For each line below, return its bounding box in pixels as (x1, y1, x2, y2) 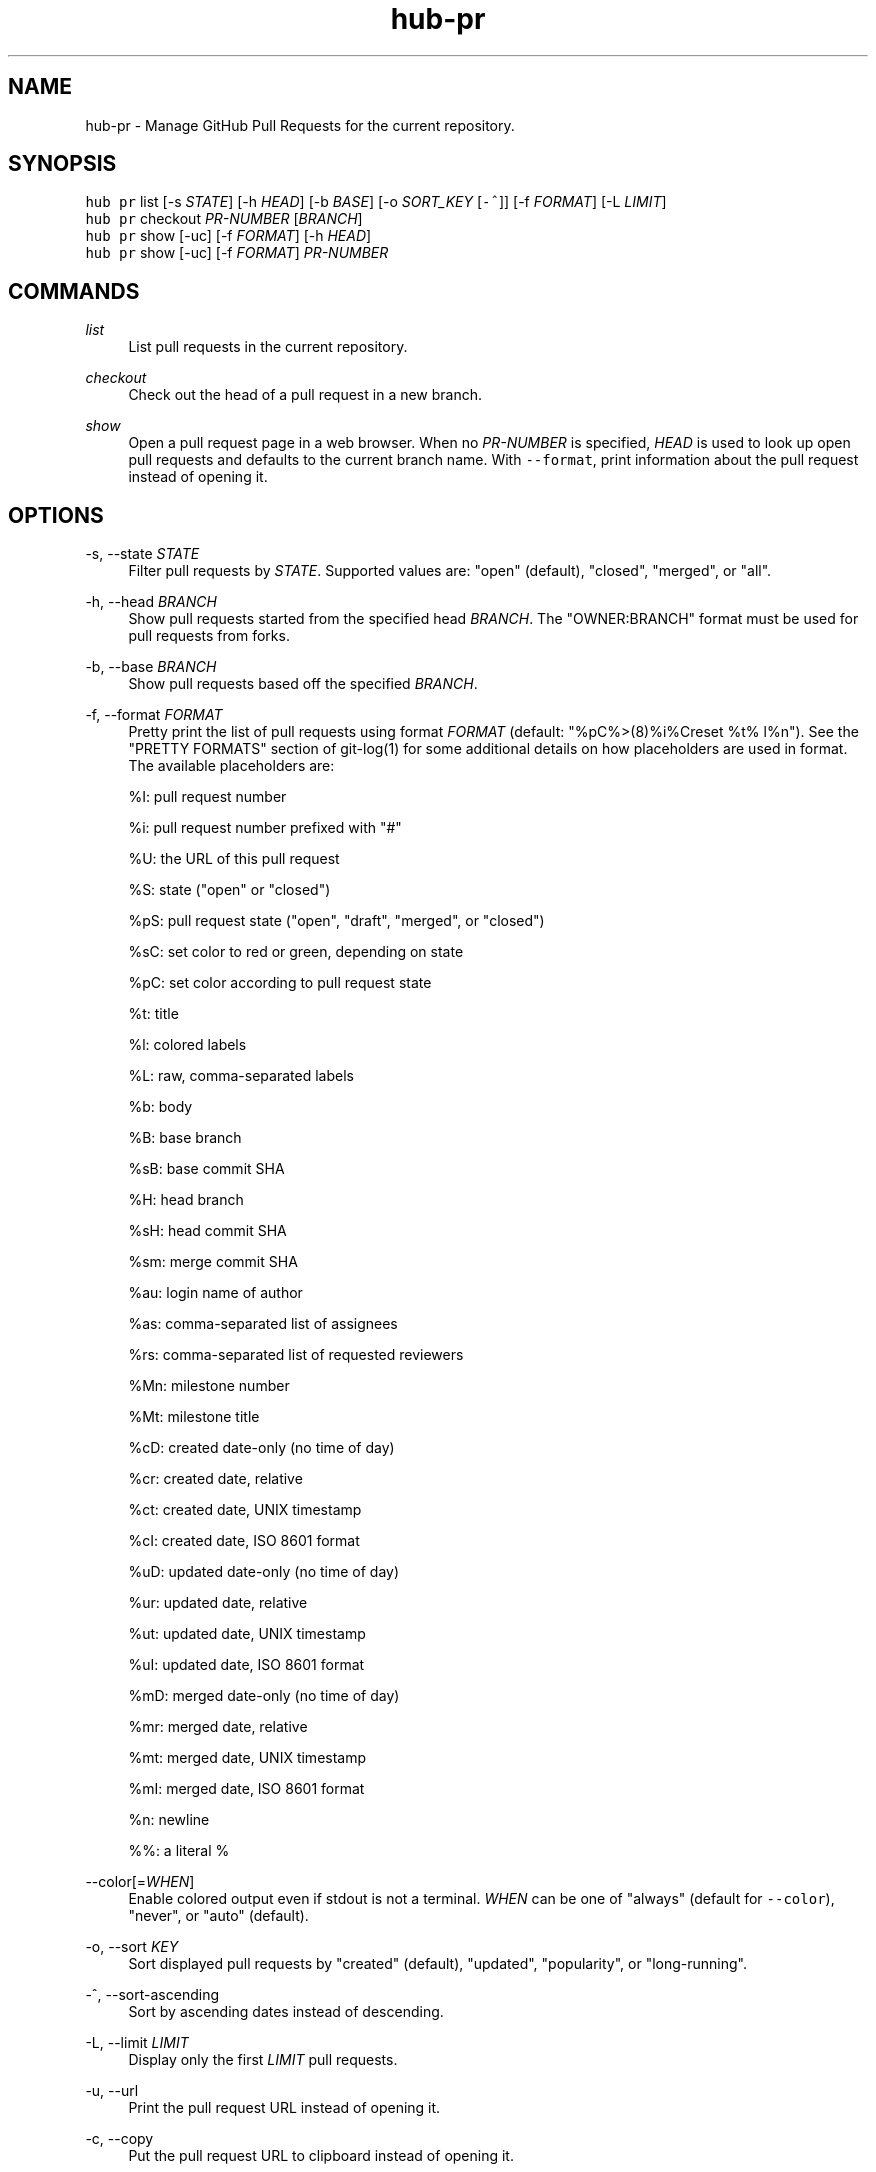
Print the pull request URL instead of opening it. (128, 2099, 441, 2117)
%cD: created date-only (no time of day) (128, 1439, 395, 1457)
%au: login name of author (128, 1284, 303, 1302)
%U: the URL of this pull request (128, 850, 340, 868)
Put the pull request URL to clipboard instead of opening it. (128, 2147, 514, 2165)
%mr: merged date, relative (128, 1718, 308, 1736)
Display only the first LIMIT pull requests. (128, 2051, 398, 2069)
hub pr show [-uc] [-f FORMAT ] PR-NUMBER (85, 244, 389, 262)
